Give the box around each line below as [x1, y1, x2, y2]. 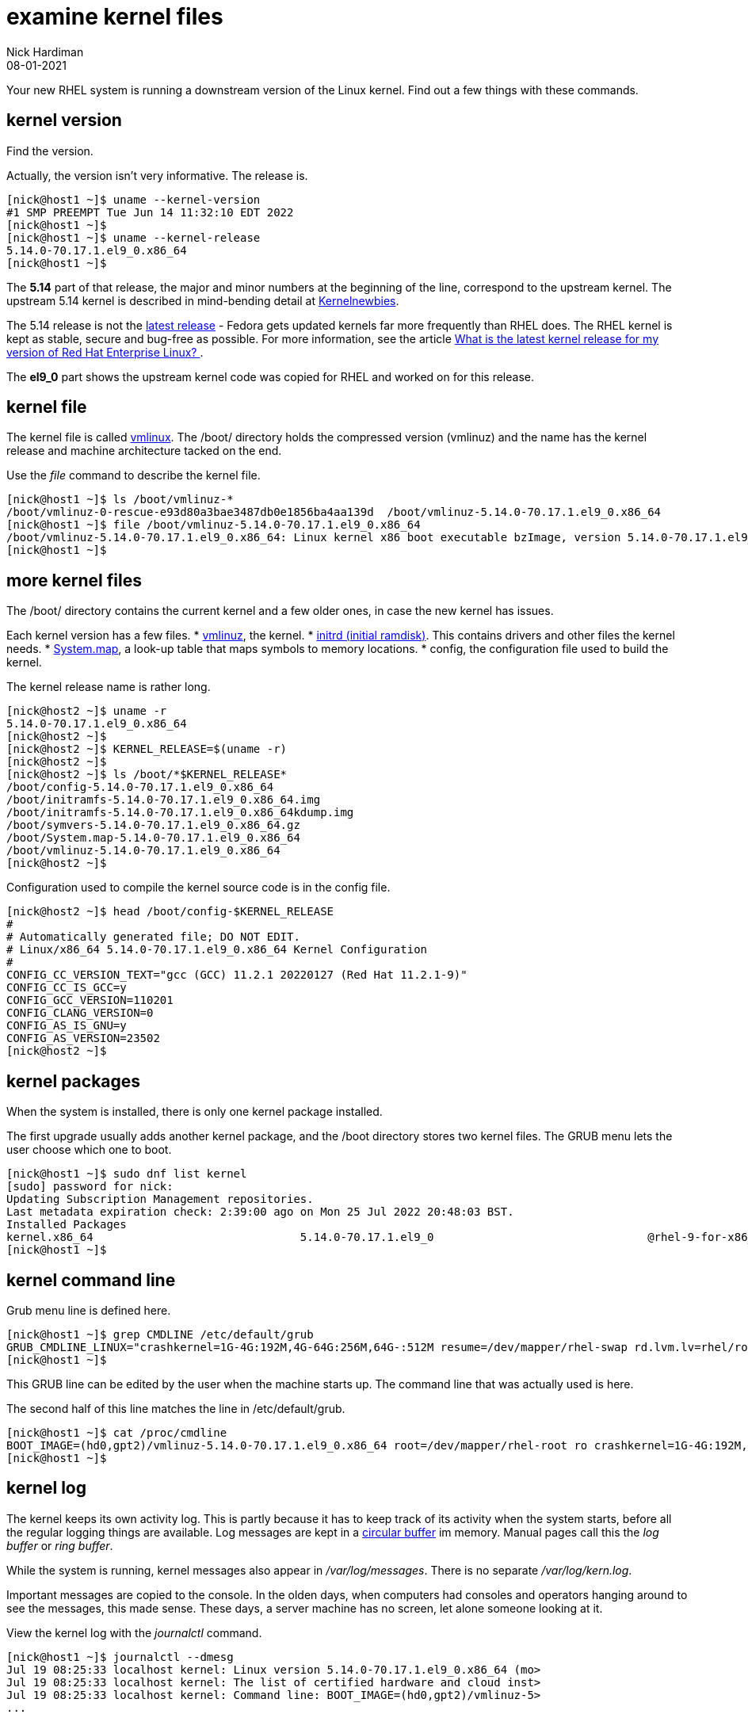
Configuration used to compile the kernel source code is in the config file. [6, 880, 391, 895]
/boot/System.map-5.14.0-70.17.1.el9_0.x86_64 [6, 831, 300, 845]
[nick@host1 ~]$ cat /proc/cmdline [6, 1426, 227, 1439]
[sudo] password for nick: [6, 1180, 174, 1193]
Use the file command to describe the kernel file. [6, 468, 261, 483]
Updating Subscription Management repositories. [6, 1193, 314, 1206]
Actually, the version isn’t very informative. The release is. [6, 168, 308, 182]
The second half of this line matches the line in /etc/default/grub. [6, 1401, 345, 1415]
